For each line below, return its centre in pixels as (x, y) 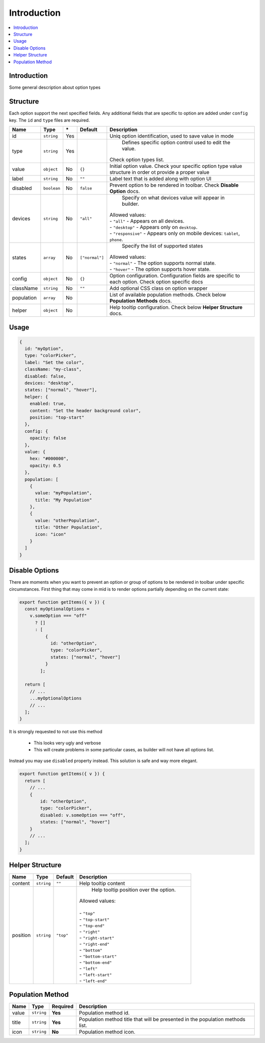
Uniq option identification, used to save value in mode (172, 136)
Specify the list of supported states (162, 246)
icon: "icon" (51, 534)
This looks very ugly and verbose (67, 743)
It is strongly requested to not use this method (56, 732)
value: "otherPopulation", (67, 520)
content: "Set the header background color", (85, 411)
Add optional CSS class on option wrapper (159, 288)
